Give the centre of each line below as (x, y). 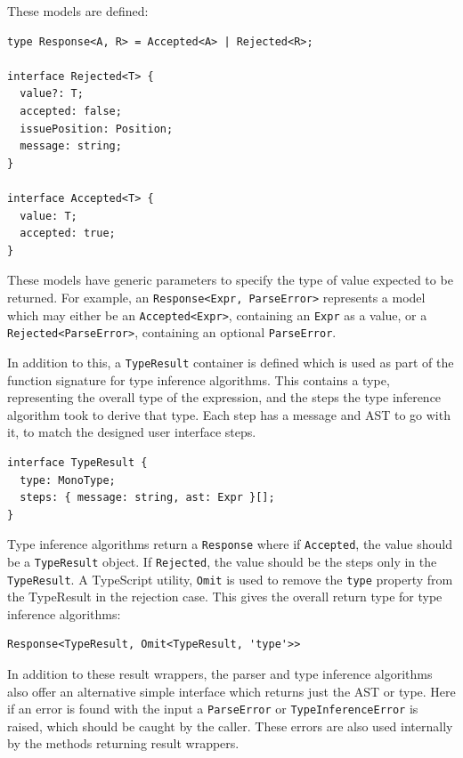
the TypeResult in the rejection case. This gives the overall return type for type (225, 597)
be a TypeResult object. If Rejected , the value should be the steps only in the (222, 561)
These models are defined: (78, 11)
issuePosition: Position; (97, 129)
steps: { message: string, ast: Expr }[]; (147, 498)
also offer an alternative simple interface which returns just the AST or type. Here (231, 691)
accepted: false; (71, 111)
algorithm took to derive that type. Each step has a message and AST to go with (229, 414)
